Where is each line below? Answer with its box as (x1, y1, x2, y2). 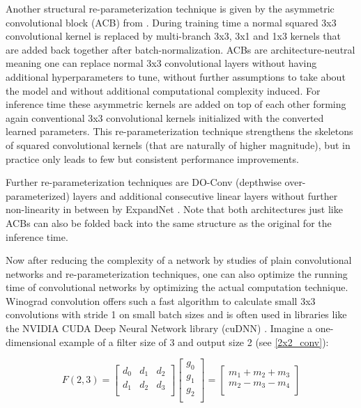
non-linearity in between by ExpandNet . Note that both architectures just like (6, 202, 343, 217)
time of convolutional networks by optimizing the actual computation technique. (6, 280, 348, 295)
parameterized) (6, 188, 70, 203)
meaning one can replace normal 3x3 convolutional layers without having (6, 56, 317, 70)
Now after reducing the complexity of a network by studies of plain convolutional (6, 253, 352, 267)
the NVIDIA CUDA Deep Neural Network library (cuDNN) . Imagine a (6, 321, 312, 336)
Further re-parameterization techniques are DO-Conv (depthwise (6, 175, 282, 189)
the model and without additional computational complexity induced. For (6, 83, 321, 97)
